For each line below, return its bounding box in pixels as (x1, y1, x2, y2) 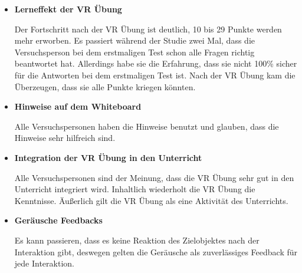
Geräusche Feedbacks (14, 214, 103, 226)
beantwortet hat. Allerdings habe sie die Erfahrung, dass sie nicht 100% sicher (14, 57, 297, 70)
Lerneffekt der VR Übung (14, 3, 122, 15)
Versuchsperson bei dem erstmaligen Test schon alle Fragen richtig (14, 45, 255, 58)
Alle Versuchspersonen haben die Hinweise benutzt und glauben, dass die (14, 120, 279, 132)
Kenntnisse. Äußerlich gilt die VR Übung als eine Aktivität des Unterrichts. (14, 194, 288, 206)
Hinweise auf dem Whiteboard (14, 100, 142, 113)
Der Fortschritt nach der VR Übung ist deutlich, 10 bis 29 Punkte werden (14, 22, 282, 35)
